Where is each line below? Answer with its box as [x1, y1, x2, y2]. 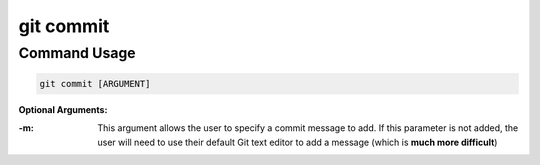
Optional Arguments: [18, 103, 108, 115]
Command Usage [18, 44, 136, 62]
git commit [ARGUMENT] [39, 78, 151, 89]
